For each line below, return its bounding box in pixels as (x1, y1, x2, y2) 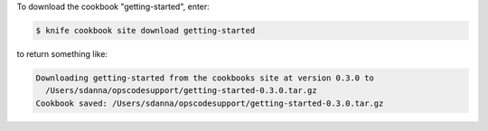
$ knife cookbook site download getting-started (35, 25, 256, 35)
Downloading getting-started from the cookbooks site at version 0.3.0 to (35, 72, 375, 83)
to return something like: (16, 48, 108, 59)
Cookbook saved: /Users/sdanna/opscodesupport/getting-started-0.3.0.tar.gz (35, 98, 384, 108)
